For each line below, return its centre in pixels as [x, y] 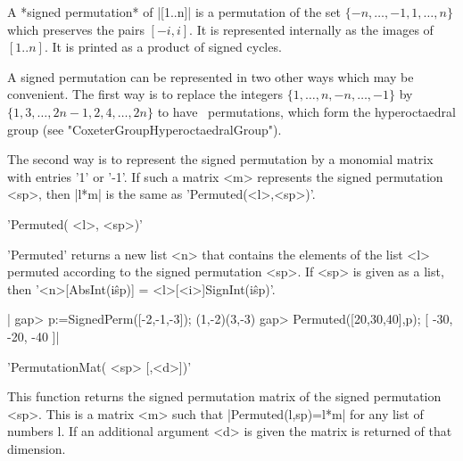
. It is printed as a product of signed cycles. [163, 47]
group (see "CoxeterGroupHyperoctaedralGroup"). [145, 129]
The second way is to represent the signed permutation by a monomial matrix [220, 159]
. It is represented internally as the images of [311, 29]
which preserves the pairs [76, 29]
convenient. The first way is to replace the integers [145, 94]
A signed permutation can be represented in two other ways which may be [211, 76]
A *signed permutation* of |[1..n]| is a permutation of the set [174, 12]
